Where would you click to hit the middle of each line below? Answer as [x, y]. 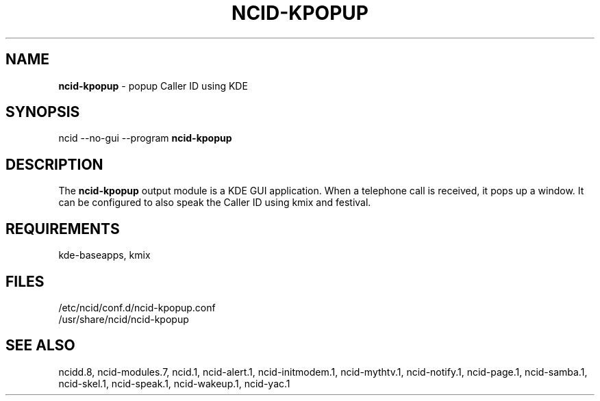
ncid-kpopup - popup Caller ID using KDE [153, 86]
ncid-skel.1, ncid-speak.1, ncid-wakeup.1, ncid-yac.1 [174, 383]
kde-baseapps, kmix [104, 255]
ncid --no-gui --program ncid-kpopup [145, 138]
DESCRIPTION [54, 164]
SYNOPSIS [43, 112]
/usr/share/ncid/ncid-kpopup [124, 319]
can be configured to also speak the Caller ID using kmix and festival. [215, 203]
